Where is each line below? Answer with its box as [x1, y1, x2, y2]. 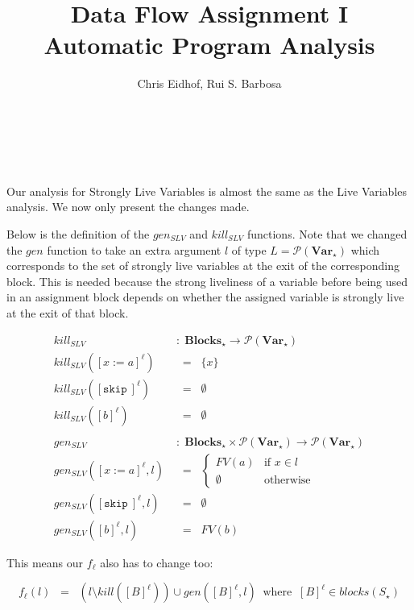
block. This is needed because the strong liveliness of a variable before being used [6, 272, 408, 289]
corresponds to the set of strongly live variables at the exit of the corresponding [6, 257, 400, 274]
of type [231, 241, 267, 258]
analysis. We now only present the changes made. [6, 198, 250, 215]
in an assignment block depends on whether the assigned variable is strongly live [6, 288, 404, 305]
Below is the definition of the [6, 226, 150, 243]
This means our [6, 554, 84, 571]
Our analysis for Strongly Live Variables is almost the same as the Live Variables [6, 182, 408, 199]
